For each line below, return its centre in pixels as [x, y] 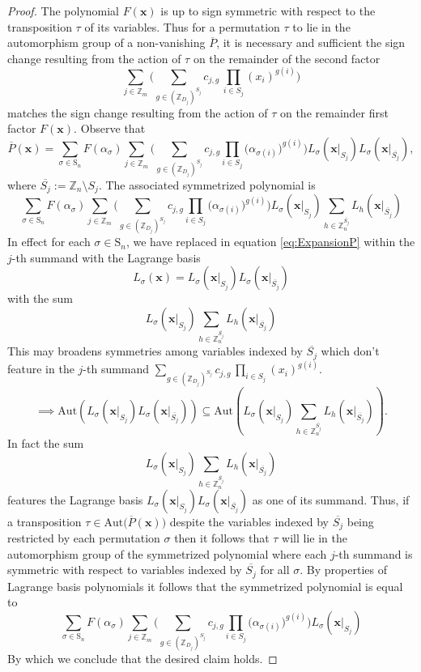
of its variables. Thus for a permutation [182, 26]
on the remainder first [334, 112]
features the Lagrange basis [75, 499]
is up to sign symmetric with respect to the [268, 11]
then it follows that [222, 537]
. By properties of [343, 570]
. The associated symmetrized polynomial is [207, 184]
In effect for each [49, 242]
